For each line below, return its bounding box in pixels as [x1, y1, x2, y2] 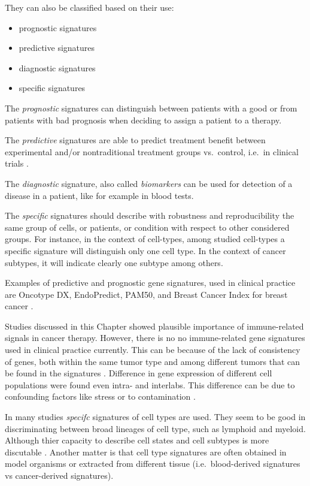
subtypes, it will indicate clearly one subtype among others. [5, 256, 223, 268]
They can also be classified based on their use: [5, 1, 174, 13]
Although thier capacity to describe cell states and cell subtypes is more [5, 434, 269, 446]
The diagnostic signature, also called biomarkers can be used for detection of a [5, 177, 293, 189]
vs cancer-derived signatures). [5, 469, 114, 481]
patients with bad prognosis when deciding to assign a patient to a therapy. [5, 113, 282, 126]
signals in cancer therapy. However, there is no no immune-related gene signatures [5, 331, 305, 344]
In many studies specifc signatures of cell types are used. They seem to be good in [5, 410, 306, 423]
